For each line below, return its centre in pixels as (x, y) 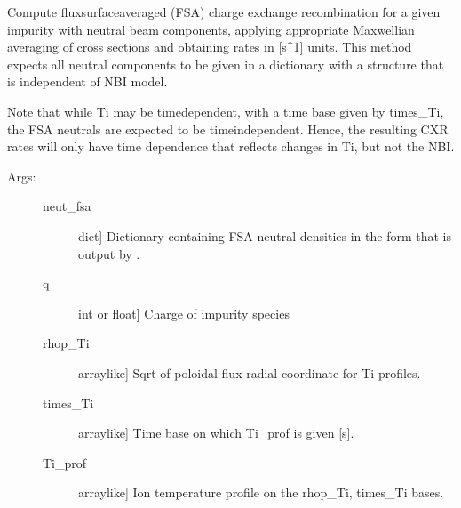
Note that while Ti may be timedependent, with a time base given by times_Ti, (226, 111)
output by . (109, 253)
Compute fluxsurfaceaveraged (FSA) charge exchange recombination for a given (224, 12)
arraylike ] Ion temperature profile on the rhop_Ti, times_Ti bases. (261, 492)
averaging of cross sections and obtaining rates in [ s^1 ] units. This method (210, 47)
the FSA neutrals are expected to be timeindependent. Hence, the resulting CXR (228, 129)
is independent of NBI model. (87, 81)
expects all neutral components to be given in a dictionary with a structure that (226, 64)
